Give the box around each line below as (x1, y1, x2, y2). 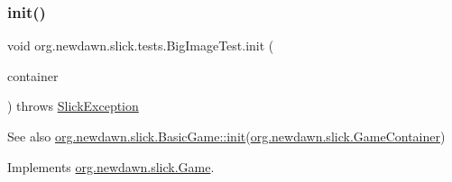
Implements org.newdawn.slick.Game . (7, 157, 215, 176)
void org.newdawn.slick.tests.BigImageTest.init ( (7, 36, 274, 55)
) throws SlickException (7, 96, 139, 115)
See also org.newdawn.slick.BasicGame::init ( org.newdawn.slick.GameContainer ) (7, 127, 446, 145)
